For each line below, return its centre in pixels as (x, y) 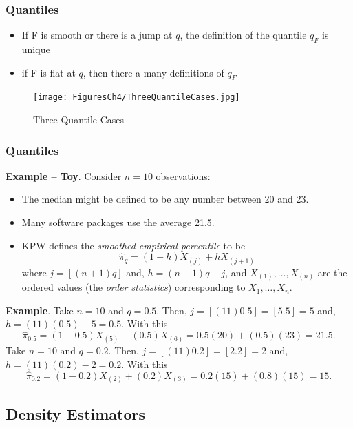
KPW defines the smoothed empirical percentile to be (133, 245)
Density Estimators (76, 413)
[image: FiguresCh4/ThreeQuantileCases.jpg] (137, 98)
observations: (183, 175)
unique (36, 49)
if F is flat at (49, 72)
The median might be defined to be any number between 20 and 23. (165, 199)
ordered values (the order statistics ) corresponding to (133, 287)
